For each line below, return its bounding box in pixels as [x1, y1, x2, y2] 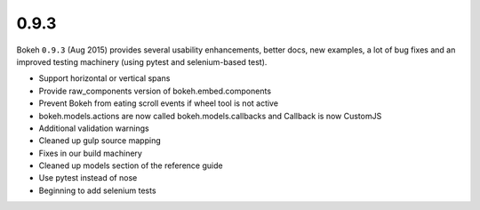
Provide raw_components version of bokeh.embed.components [38, 85, 271, 96]
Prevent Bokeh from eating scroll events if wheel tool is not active [38, 98, 279, 109]
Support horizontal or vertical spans [38, 73, 171, 84]
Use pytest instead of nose [38, 173, 138, 183]
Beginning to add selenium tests [38, 185, 156, 196]
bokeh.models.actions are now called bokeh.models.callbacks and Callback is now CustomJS [38, 110, 382, 121]
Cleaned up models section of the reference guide [38, 160, 223, 171]
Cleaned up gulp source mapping [38, 135, 161, 146]
